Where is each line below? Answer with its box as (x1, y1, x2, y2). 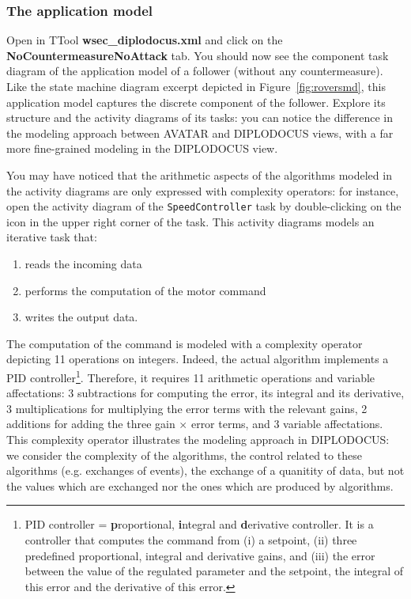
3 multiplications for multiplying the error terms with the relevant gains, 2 (6, 400, 368, 416)
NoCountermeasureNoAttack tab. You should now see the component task (6, 47, 389, 63)
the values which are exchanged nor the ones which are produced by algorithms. (6, 477, 394, 494)
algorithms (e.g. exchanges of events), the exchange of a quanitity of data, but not (6, 462, 405, 479)
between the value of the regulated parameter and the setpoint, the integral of (25, 563, 403, 579)
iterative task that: (6, 229, 97, 245)
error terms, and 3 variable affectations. (190, 415, 383, 432)
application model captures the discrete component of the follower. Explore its (6, 93, 386, 110)
